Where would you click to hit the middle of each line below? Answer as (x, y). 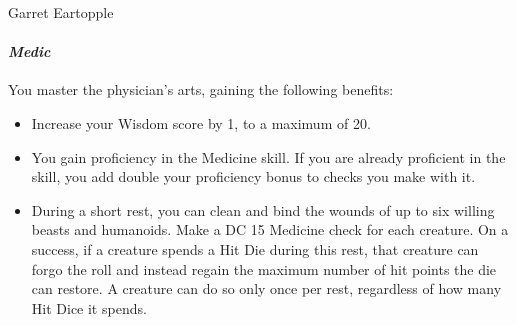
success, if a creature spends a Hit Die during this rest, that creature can (255, 248)
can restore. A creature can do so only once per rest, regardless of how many (266, 288)
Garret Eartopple (61, 12)
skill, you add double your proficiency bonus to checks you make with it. (253, 176)
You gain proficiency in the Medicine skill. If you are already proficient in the (268, 156)
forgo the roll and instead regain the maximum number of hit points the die (264, 268)
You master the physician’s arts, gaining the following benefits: (201, 89)
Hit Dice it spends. (89, 307)
